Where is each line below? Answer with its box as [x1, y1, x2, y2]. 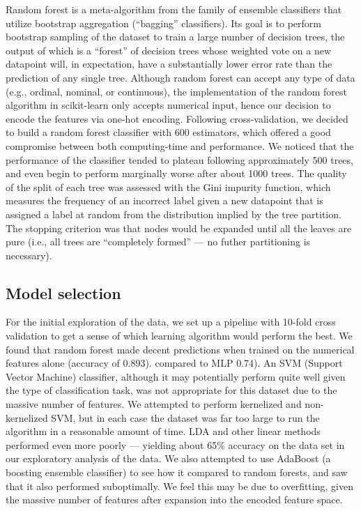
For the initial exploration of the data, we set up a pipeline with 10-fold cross [6, 314, 336, 329]
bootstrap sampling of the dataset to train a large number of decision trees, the [6, 29, 345, 44]
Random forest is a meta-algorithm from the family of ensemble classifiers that [6, 2, 342, 16]
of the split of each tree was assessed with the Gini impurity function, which [6, 179, 331, 194]
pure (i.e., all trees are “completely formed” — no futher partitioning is [6, 234, 311, 249]
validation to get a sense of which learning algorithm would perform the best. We [6, 328, 353, 343]
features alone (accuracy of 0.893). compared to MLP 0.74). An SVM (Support [6, 356, 343, 370]
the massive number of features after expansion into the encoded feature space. [6, 492, 343, 507]
